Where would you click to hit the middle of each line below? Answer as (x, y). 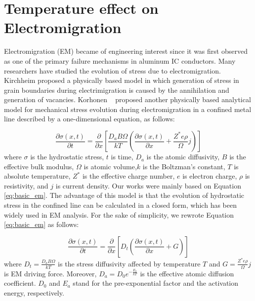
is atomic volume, (110, 166)
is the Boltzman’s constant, (184, 166)
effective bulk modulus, (39, 166)
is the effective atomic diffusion (187, 273)
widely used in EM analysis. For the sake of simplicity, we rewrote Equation (119, 214)
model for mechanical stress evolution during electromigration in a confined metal (128, 109)
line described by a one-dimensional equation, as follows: (89, 119)
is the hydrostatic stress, (67, 157)
